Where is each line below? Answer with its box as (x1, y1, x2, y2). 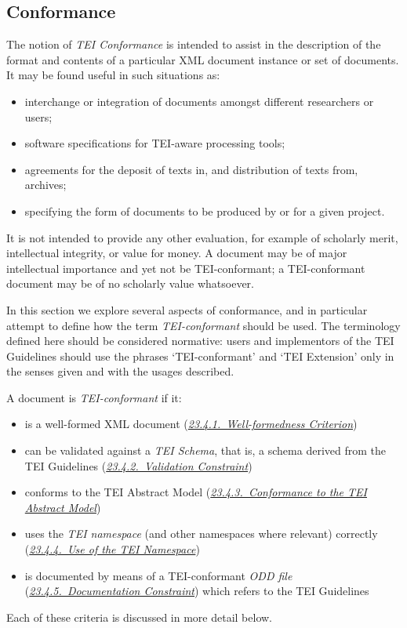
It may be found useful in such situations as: (6, 67, 220, 83)
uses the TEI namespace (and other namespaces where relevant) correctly (24, 525, 378, 542)
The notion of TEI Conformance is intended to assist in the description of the (6, 36, 381, 53)
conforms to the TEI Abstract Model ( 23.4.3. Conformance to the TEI (24, 484, 367, 500)
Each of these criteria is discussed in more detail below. (6, 608, 272, 625)
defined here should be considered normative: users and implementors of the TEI (6, 332, 394, 349)
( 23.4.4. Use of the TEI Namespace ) (24, 541, 200, 557)
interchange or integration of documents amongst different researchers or (24, 93, 374, 109)
